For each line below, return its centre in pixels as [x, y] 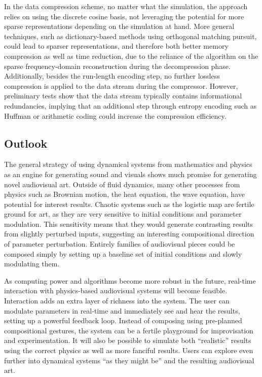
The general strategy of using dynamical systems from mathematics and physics [128, 164]
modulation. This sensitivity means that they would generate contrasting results [129, 224]
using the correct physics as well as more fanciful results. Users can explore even [129, 350]
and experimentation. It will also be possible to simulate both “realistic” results [128, 340]
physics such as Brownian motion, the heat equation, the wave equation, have [124, 194]
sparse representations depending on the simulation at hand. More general [119, 26]
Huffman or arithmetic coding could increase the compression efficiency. [115, 115]
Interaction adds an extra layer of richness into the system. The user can [117, 301]
